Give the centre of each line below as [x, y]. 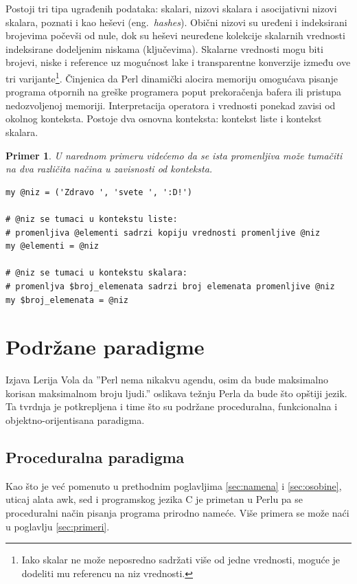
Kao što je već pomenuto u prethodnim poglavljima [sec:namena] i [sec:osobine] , [174, 485]
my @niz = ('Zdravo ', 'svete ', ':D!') [99, 192]
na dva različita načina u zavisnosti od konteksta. [109, 169]
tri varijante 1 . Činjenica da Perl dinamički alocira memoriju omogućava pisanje [172, 77]
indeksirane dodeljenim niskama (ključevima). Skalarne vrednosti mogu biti [164, 48]
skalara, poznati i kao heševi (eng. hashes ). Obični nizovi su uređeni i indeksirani [176, 22]
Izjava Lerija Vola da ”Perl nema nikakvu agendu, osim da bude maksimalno [167, 380]
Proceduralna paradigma [95, 457]
